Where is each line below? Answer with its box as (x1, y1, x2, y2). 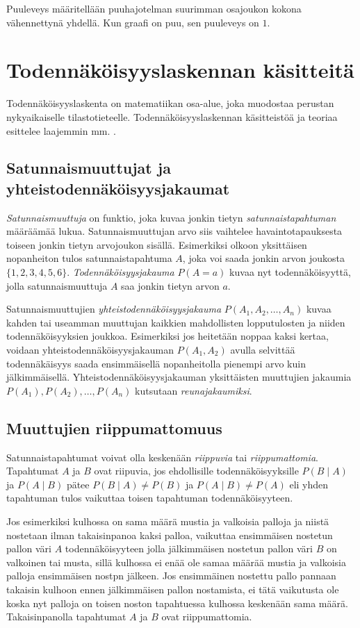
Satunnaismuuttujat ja (6, 157, 171, 179)
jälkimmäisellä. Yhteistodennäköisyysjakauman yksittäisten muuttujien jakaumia (6, 370, 352, 384)
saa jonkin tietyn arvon (121, 278, 220, 292)
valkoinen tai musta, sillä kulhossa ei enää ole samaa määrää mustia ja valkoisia (6, 554, 346, 569)
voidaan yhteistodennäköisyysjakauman (6, 342, 174, 357)
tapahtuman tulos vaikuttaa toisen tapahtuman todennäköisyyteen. (6, 490, 293, 505)
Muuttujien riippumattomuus (6, 417, 222, 438)
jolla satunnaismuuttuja (6, 278, 108, 292)
